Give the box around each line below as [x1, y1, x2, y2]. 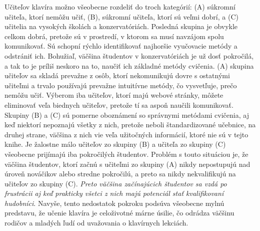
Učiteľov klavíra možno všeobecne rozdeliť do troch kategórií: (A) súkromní [4, 2, 235, 12]
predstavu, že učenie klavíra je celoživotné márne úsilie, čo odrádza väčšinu [4, 207, 234, 218]
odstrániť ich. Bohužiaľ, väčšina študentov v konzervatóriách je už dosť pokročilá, [4, 50, 254, 61]
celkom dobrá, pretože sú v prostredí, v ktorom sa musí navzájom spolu [4, 31, 224, 41]
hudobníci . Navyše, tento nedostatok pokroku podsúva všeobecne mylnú [4, 197, 224, 208]
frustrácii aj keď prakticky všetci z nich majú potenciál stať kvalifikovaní [4, 188, 224, 198]
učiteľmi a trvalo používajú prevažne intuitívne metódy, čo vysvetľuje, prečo [4, 80, 237, 90]
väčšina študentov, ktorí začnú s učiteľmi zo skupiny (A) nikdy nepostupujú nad [4, 158, 250, 169]
